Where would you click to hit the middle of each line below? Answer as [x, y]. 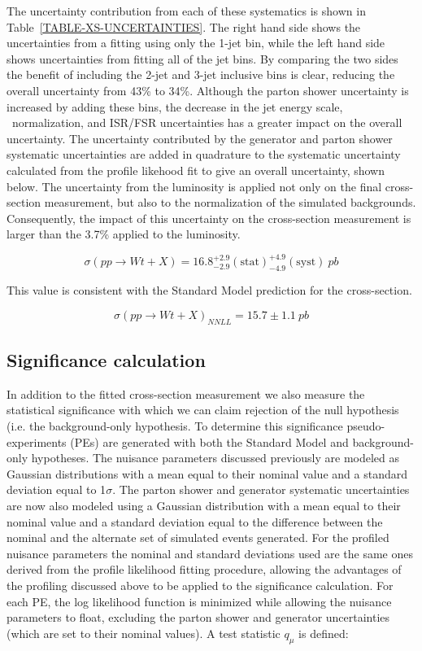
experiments [37, 441]
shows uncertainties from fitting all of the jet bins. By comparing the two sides [202, 58]
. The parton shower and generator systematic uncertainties [261, 489]
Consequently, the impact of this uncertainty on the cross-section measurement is [209, 218]
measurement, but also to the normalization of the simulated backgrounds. [230, 202]
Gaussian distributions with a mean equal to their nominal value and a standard [207, 473]
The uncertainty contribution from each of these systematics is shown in [186, 11]
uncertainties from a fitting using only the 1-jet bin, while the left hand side [196, 43]
